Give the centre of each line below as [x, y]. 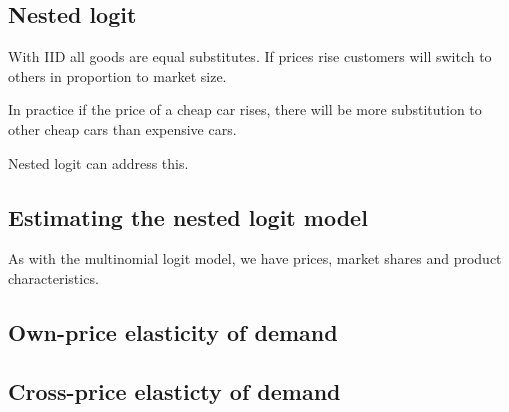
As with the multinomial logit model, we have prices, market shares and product [255, 258]
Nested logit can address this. [98, 162]
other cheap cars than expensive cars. [122, 128]
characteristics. [53, 277]
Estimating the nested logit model [188, 216]
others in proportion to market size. [117, 75]
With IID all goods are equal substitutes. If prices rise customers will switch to [250, 56]
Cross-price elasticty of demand [174, 390]
